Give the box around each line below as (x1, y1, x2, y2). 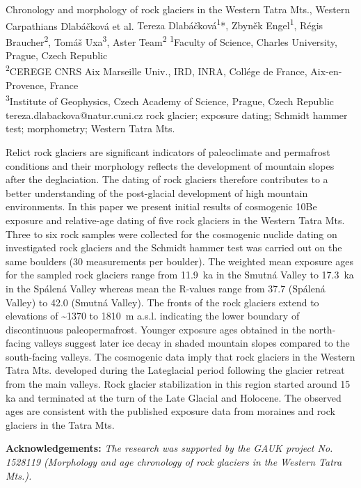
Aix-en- (310, 64, 342, 79)
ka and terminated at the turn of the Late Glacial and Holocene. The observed (6, 390, 342, 404)
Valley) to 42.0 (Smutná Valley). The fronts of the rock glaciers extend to (6, 294, 319, 309)
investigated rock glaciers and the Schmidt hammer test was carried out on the (6, 240, 342, 255)
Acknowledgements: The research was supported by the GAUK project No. (6, 441, 333, 455)
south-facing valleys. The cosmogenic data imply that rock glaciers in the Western (6, 349, 355, 363)
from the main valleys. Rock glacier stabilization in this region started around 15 (6, 377, 351, 391)
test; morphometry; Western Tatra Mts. (6, 121, 175, 136)
